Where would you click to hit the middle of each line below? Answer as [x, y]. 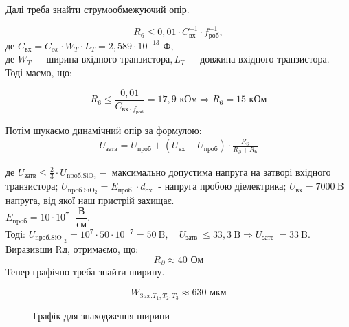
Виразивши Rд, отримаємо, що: [72, 249]
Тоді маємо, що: [39, 72]
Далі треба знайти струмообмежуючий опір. [98, 9]
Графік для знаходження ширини [102, 315]
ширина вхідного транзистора [108, 60]
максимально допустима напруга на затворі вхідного [221, 171]
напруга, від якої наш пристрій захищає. [90, 200]
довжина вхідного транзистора [263, 60]
